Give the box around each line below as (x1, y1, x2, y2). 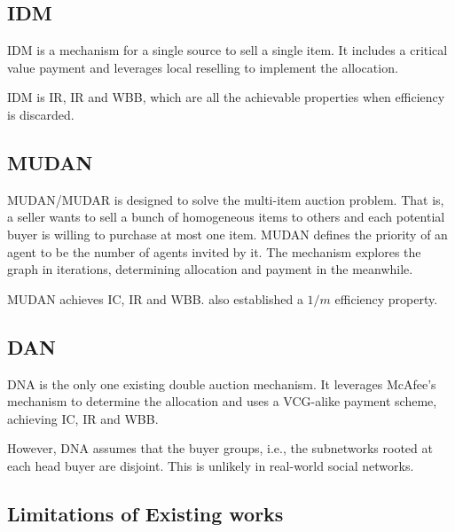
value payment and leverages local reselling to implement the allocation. (7, 58, 398, 76)
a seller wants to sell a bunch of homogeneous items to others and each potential (7, 207, 445, 226)
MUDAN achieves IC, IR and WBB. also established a (7, 289, 303, 308)
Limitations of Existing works (7, 499, 284, 527)
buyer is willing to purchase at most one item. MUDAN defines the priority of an (7, 224, 448, 243)
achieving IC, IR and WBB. (7, 409, 159, 427)
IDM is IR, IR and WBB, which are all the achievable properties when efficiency (7, 88, 445, 106)
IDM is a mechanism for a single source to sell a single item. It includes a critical (7, 41, 448, 59)
